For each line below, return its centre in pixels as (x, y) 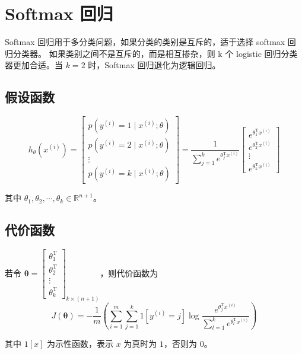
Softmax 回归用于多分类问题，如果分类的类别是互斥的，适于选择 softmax (145, 42)
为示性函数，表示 (80, 344)
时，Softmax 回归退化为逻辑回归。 (154, 65)
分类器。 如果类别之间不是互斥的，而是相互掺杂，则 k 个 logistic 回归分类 (155, 53)
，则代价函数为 (129, 272)
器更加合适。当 (34, 65)
